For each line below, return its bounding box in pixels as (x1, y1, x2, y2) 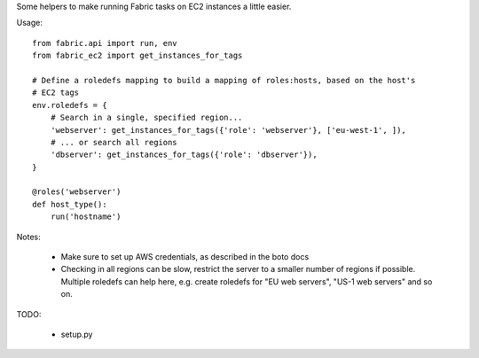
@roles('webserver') (32, 187, 122, 197)
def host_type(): (32, 199, 107, 209)
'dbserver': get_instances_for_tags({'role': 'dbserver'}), (50, 150, 318, 160)
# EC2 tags (32, 88, 80, 97)
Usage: (16, 18, 43, 28)
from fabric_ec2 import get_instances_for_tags (32, 51, 243, 61)
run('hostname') (50, 212, 122, 222)
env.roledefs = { (32, 100, 107, 110)
